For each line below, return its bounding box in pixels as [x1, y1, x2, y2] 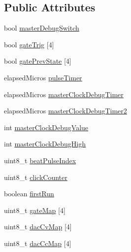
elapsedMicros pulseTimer [4, 72, 82, 82]
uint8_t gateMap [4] [4, 205, 65, 215]
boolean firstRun [4, 188, 54, 199]
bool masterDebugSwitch [4, 23, 79, 33]
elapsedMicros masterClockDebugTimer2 [4, 106, 127, 116]
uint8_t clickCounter [4, 172, 67, 182]
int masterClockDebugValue [4, 122, 89, 132]
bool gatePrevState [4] [4, 56, 71, 66]
